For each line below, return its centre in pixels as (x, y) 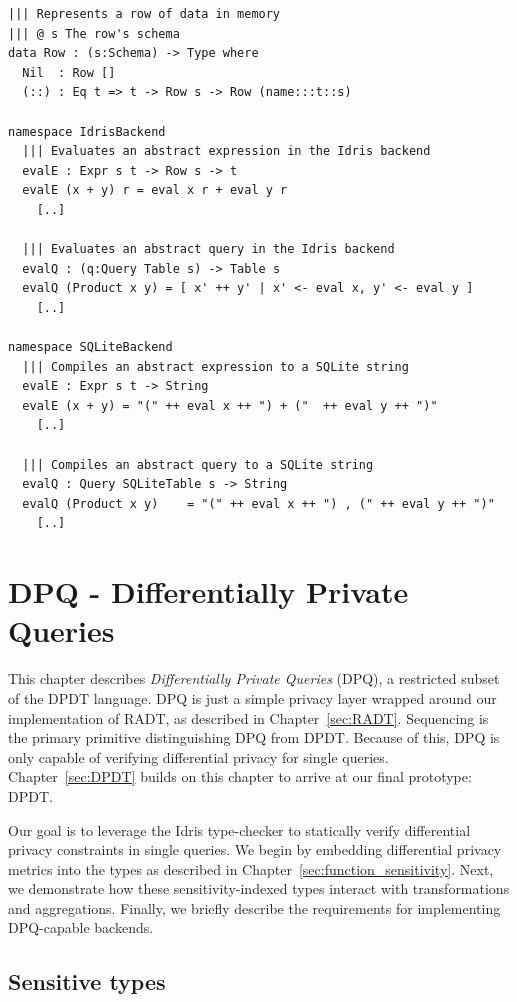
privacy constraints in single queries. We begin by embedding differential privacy (255, 849)
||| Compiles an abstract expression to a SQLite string (215, 366)
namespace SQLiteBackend (90, 347)
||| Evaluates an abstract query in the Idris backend (208, 249)
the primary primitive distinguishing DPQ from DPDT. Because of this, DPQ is (254, 737)
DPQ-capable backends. (81, 927)
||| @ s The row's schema (94, 33)
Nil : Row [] (69, 72)
